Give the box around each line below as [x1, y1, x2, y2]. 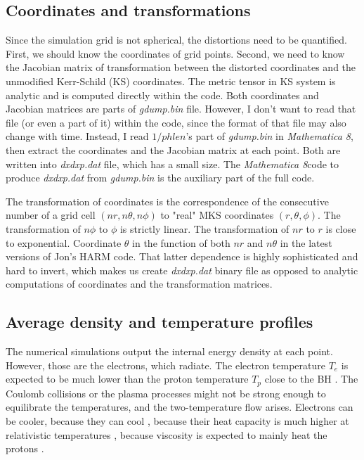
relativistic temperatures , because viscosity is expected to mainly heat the [6, 427, 327, 442]
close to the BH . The [264, 371, 358, 386]
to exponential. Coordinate [6, 235, 122, 250]
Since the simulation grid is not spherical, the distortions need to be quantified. [6, 32, 347, 47]
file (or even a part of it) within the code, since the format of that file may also [6, 115, 346, 129]
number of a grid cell [6, 207, 96, 222]
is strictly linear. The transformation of [119, 221, 290, 236]
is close [325, 221, 356, 236]
